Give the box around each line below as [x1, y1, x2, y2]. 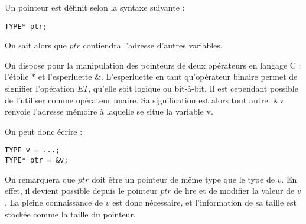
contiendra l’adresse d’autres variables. [83, 39, 223, 51]
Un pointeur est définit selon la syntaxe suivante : [5, 1, 185, 13]
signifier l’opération [5, 82, 75, 95]
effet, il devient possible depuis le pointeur [5, 184, 158, 197]
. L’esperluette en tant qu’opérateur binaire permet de [101, 70, 298, 83]
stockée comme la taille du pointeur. [5, 207, 136, 220]
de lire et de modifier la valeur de [174, 184, 295, 197]
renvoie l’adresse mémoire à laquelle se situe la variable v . [5, 105, 213, 118]
